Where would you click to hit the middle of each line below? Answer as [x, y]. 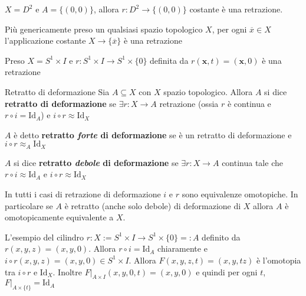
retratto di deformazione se [60, 103]
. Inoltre [67, 271]
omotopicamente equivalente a [59, 217]
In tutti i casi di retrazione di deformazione [83, 193]
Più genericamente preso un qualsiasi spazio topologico [104, 29]
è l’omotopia [279, 260]
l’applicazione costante [45, 40]
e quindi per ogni [227, 271]
